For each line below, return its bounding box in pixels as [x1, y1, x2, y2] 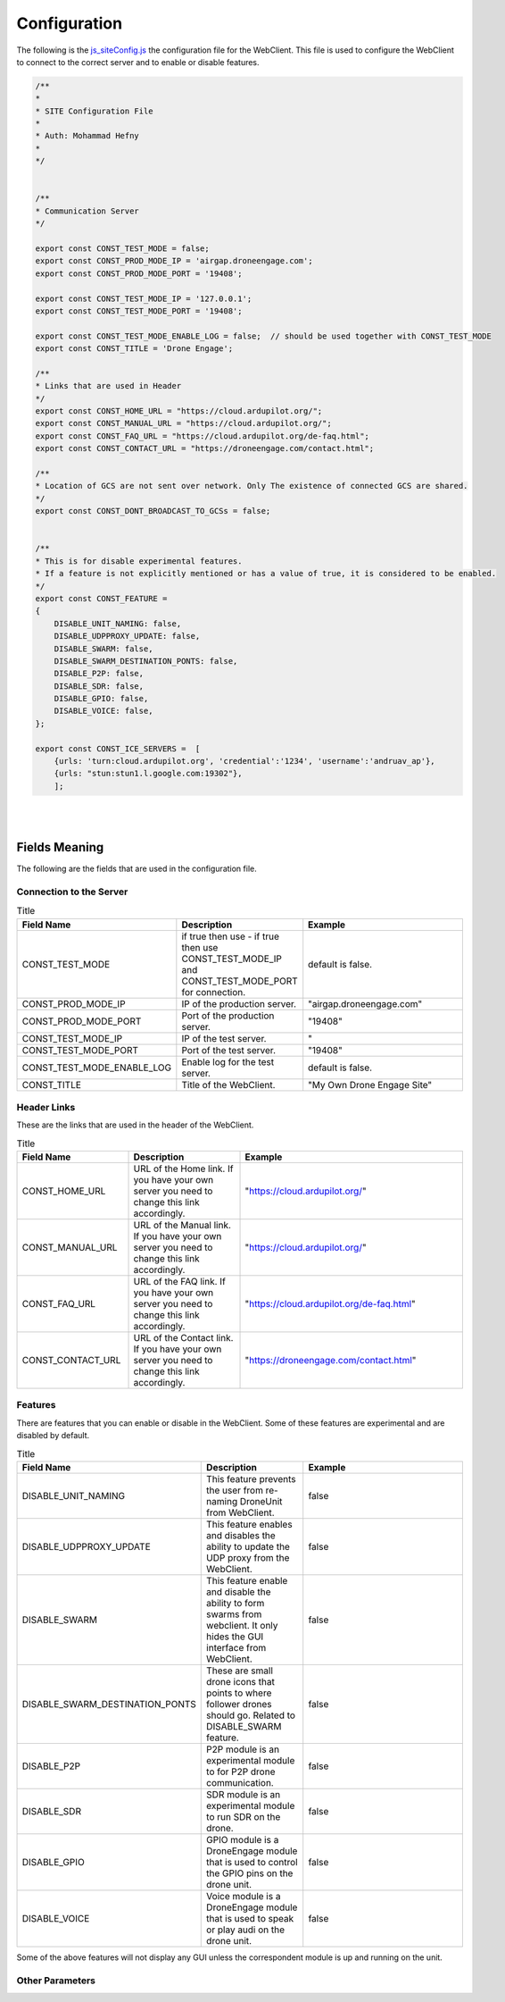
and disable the [206, 1586, 271, 1598]
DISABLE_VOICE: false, [54, 706, 153, 716]
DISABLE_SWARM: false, [54, 643, 153, 654]
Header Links [16, 1101, 76, 1113]
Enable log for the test [181, 1055, 275, 1068]
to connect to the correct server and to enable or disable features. [16, 56, 260, 67]
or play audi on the [206, 1923, 286, 1936]
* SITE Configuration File [35, 105, 153, 116]
